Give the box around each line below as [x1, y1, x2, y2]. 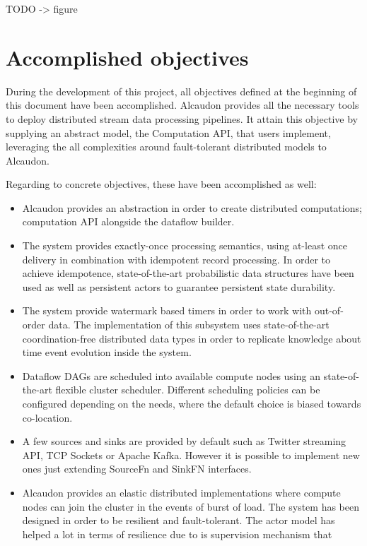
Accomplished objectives [6, 42, 249, 71]
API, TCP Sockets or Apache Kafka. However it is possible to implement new [22, 447, 360, 462]
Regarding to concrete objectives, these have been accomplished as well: [6, 177, 317, 191]
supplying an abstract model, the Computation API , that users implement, [6, 125, 331, 140]
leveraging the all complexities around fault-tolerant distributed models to [6, 139, 327, 154]
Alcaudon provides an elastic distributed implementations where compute [22, 485, 341, 499]
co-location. [22, 410, 73, 425]
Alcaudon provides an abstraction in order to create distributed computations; [22, 200, 362, 215]
